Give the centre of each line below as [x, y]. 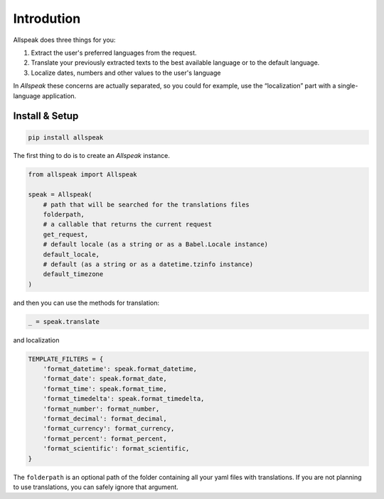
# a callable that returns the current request [128, 225]
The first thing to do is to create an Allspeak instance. [91, 156]
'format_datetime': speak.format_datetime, [120, 369]
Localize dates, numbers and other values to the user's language [126, 73]
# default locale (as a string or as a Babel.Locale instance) [156, 245]
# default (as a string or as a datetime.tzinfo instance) [148, 264]
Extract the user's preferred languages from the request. [114, 53]
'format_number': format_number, [101, 409]
